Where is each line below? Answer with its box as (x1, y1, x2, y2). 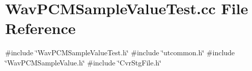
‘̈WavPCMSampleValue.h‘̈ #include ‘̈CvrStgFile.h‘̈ (5, 57, 161, 67)
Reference (5, 18, 76, 39)
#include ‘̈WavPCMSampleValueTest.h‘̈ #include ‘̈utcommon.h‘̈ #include (5, 47, 235, 58)
